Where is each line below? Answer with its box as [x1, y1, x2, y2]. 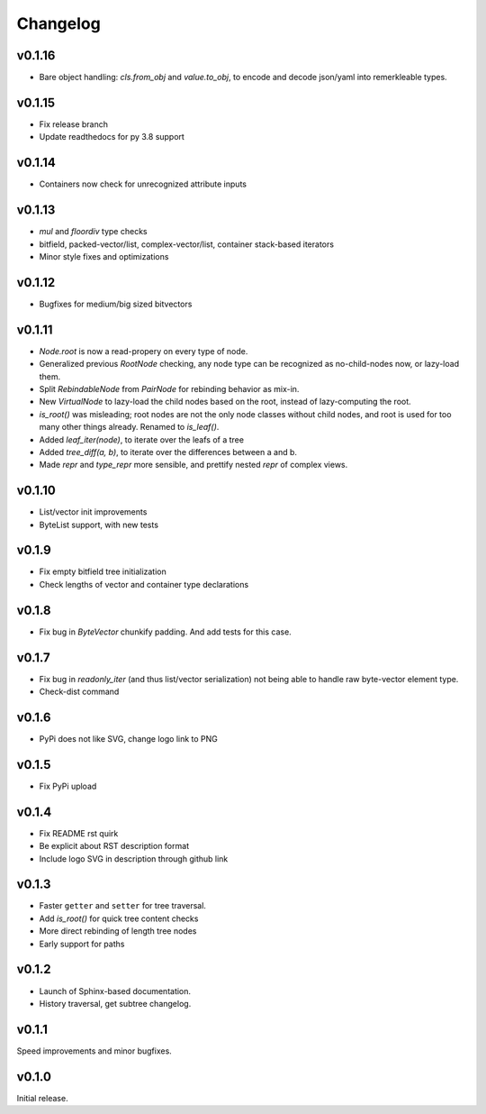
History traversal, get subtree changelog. [39, 998, 192, 1009]
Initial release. [16, 1092, 68, 1103]
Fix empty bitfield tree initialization [39, 566, 166, 577]
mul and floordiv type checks [39, 226, 148, 237]
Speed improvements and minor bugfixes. [16, 1046, 173, 1056]
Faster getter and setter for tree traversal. [39, 900, 207, 911]
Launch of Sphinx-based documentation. [39, 985, 192, 996]
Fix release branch [39, 118, 108, 130]
